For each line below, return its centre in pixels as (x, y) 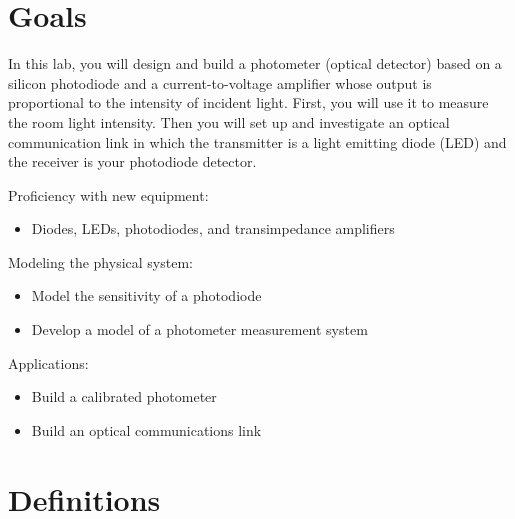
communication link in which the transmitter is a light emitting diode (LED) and (257, 141)
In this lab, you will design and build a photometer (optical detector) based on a (255, 63)
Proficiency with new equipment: (108, 194)
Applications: (48, 362)
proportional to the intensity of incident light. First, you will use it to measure (248, 102)
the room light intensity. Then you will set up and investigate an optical (229, 121)
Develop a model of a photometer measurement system (199, 329)
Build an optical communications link (146, 429)
